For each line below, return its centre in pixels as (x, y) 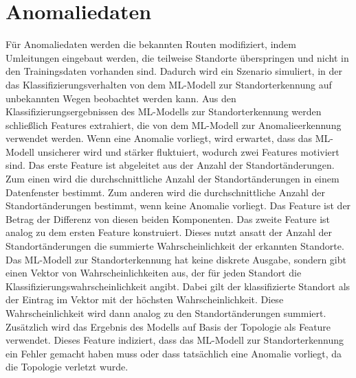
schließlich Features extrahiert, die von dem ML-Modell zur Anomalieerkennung (174, 125)
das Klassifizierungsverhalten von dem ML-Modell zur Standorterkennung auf (169, 84)
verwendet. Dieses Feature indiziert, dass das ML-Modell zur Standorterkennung (175, 340)
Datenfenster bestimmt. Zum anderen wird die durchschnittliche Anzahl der (165, 192)
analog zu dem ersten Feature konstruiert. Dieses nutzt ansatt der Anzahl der (169, 232)
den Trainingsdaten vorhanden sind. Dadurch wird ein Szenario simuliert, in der (174, 71)
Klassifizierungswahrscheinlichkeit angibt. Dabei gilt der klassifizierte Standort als (178, 286)
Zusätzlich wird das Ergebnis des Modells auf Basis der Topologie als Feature (168, 326)
